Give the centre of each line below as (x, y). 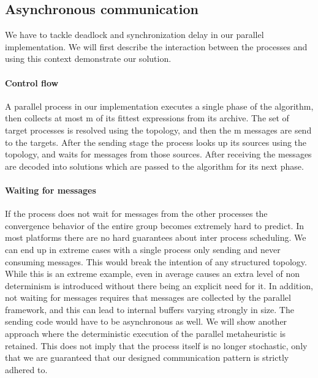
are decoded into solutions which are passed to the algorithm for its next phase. (154, 166)
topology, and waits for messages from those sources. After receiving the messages (158, 154)
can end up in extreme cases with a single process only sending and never (143, 249)
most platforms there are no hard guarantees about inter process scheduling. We (156, 237)
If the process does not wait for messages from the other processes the (136, 214)
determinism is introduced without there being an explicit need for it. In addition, (159, 285)
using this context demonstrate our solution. (88, 59)
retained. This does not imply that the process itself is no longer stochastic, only (156, 345)
